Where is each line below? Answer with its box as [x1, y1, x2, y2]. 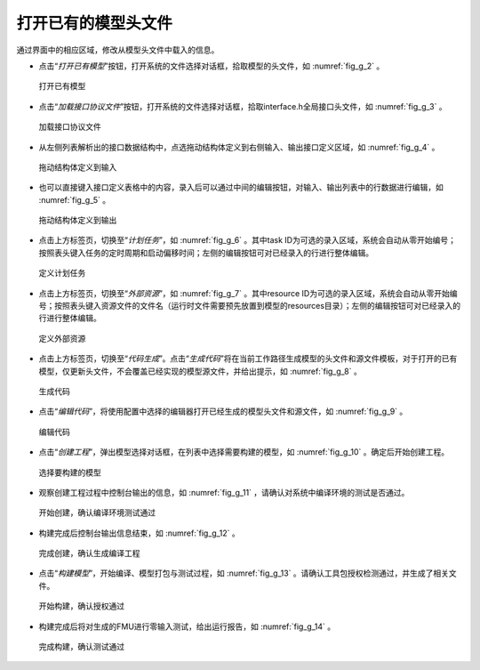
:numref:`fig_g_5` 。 [38, 194, 111, 205]
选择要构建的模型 [38, 467, 101, 478]
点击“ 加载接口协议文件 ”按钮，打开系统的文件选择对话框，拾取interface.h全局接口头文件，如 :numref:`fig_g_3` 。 [38, 101, 448, 111]
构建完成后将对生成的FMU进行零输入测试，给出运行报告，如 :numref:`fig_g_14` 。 [38, 621, 336, 632]
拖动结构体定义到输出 [38, 214, 117, 226]
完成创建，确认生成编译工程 [38, 548, 140, 559]
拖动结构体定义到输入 [38, 161, 117, 173]
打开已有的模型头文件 [16, 13, 173, 33]
